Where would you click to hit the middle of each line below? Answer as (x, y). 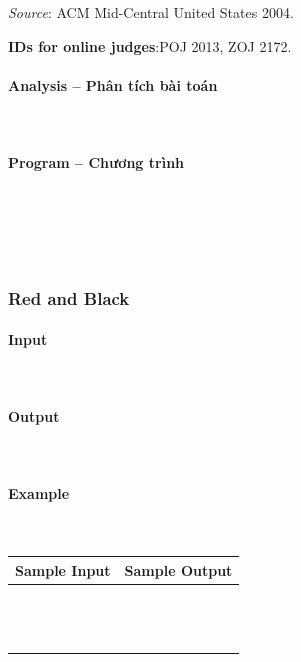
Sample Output (178, 569)
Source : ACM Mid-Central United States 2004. (151, 12)
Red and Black (69, 298)
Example (39, 493)
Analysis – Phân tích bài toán (113, 84)
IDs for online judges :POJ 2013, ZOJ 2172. (150, 45)
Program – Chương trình (96, 162)
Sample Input (63, 569)
